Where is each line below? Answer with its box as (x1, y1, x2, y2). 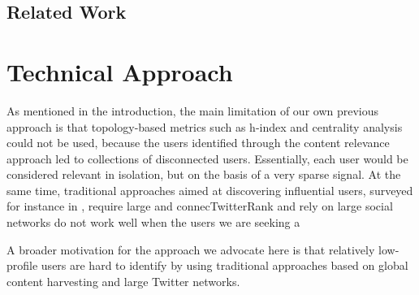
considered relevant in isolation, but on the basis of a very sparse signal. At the (6, 166, 401, 183)
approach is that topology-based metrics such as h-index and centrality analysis (6, 118, 403, 135)
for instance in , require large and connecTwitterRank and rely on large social (6, 197, 393, 215)
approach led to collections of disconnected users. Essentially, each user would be (6, 150, 408, 167)
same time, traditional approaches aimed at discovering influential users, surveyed (6, 181, 413, 198)
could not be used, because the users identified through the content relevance (6, 134, 390, 151)
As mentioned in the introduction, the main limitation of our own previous (6, 102, 379, 119)
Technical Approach (6, 54, 233, 88)
